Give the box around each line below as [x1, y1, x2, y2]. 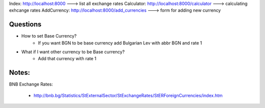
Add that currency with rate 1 [38, 56, 97, 62]
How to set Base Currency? [21, 33, 77, 39]
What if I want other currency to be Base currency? [21, 49, 125, 55]
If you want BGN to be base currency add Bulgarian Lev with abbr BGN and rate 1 [38, 40, 202, 46]
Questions [9, 20, 42, 29]
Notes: [9, 68, 30, 77]
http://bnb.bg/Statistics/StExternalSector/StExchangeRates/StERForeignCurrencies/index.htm [33, 92, 223, 98]
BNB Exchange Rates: [9, 81, 53, 87]
